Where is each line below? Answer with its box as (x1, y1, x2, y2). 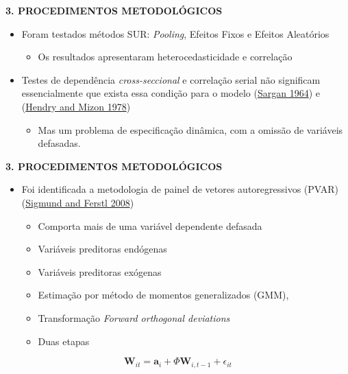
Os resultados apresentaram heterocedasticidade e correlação (38, 49, 293, 64)
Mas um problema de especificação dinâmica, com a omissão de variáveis (38, 122, 343, 137)
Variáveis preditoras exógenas (38, 264, 162, 279)
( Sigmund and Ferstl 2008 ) (21, 195, 134, 209)
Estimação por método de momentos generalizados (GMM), (38, 288, 289, 302)
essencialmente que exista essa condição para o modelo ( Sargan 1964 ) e (21, 86, 320, 100)
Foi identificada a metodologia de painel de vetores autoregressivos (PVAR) (21, 182, 339, 196)
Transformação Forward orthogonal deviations (38, 310, 230, 325)
